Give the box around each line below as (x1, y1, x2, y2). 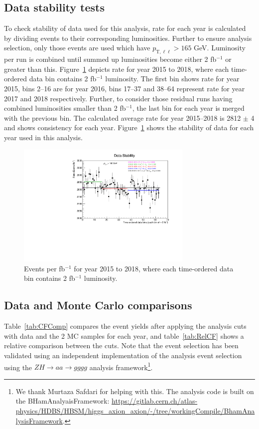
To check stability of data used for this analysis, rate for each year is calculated (4, 23, 246, 33)
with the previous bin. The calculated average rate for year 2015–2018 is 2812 (4, 112, 241, 123)
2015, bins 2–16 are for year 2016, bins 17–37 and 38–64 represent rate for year (4, 83, 245, 93)
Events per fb (24, 263, 65, 273)
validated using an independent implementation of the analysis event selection (4, 350, 242, 361)
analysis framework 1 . (89, 360, 153, 372)
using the (4, 362, 32, 372)
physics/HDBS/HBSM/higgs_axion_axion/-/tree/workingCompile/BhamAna (15, 406, 255, 416)
